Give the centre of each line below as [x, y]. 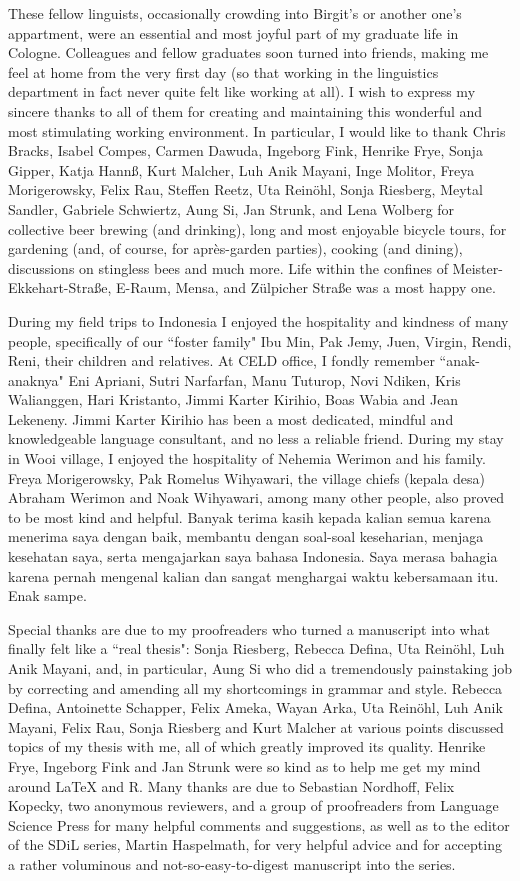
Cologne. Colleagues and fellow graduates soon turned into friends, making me [248, 52]
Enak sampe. [47, 595]
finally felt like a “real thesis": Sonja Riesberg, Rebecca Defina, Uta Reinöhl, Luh [256, 648]
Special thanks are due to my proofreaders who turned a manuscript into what [249, 628]
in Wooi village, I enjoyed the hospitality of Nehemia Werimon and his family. [247, 458]
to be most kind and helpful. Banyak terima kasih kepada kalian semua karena [249, 516]
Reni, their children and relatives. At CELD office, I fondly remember [221, 360]
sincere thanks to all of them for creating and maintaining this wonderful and [245, 110]
